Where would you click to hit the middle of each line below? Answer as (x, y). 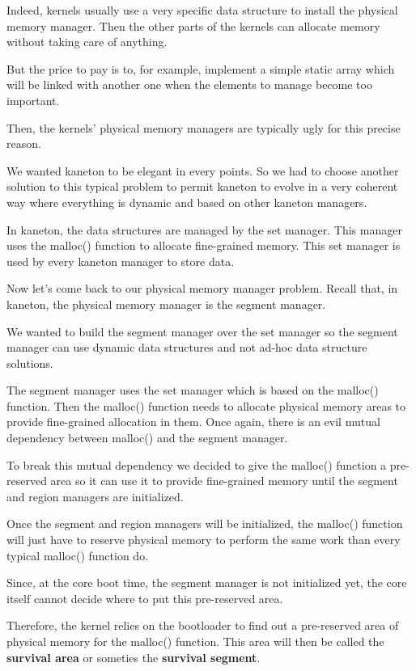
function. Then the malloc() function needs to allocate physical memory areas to (206, 405)
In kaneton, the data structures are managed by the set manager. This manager (204, 229)
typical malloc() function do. (78, 555)
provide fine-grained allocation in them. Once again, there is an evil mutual (193, 422)
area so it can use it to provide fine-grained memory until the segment (224, 481)
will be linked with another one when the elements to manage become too (189, 84)
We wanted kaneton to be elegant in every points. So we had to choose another (203, 170)
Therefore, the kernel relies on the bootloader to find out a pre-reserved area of (203, 625)
